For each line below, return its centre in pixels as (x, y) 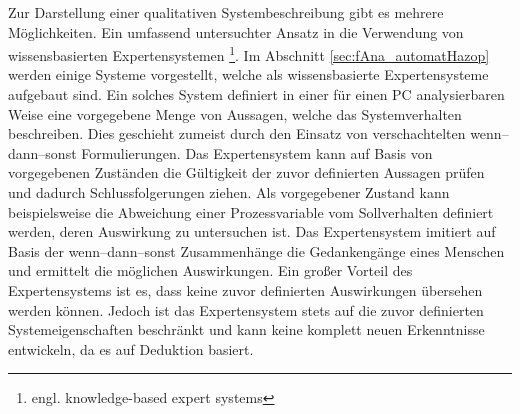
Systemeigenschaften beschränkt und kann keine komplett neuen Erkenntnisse (246, 329)
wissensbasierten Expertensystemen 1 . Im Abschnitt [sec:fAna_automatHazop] (249, 53)
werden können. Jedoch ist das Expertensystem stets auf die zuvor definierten (246, 309)
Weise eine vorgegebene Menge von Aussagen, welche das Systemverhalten (235, 113)
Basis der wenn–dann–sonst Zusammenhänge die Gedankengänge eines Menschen (256, 250)
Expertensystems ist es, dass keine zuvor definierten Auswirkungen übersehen (245, 289)
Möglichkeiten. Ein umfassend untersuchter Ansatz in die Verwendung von (236, 31)
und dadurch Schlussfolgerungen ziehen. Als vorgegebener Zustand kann (229, 192)
